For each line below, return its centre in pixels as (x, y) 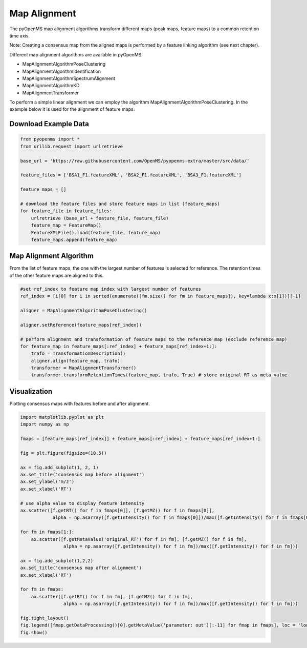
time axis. (20, 35)
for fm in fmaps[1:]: (47, 532)
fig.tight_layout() (45, 618)
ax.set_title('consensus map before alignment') (82, 475)
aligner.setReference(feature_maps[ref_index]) (81, 325)
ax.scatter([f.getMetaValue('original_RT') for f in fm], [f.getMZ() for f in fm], (139, 539)
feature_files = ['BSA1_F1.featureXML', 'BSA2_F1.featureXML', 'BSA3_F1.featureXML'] (131, 175)
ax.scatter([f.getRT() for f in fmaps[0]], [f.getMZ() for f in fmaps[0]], (117, 511)
